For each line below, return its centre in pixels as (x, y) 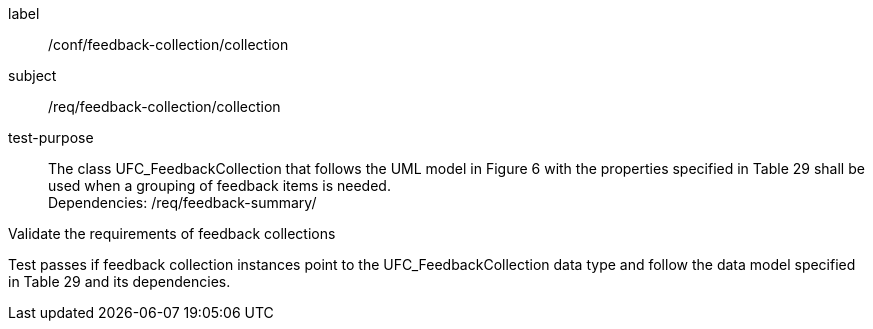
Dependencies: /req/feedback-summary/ (182, 202)
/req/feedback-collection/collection (164, 106)
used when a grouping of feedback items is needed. (219, 185)
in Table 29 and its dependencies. (119, 281)
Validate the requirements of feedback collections (172, 233)
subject (32, 75)
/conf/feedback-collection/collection (168, 44)
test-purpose (51, 137)
